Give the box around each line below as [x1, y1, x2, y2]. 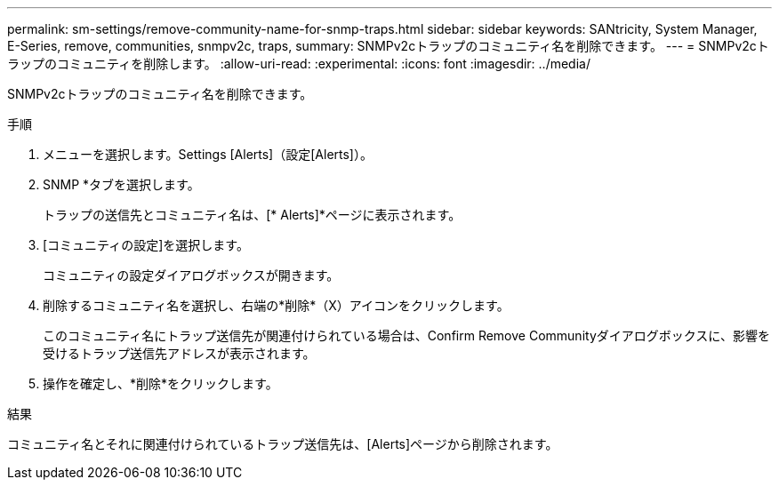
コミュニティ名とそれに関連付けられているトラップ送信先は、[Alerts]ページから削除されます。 [7, 436, 558, 451]
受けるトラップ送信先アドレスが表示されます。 [43, 346, 316, 361]
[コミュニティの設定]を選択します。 [43, 237, 249, 252]
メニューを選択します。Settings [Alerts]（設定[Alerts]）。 [43, 147, 373, 162]
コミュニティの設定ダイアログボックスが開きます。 [43, 267, 340, 283]
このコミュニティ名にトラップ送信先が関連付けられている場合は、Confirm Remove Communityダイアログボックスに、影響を [43, 328, 770, 343]
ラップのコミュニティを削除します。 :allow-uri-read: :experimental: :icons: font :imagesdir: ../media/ [7, 56, 590, 71]
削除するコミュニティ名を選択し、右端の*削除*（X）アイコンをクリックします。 [43, 298, 510, 313]
